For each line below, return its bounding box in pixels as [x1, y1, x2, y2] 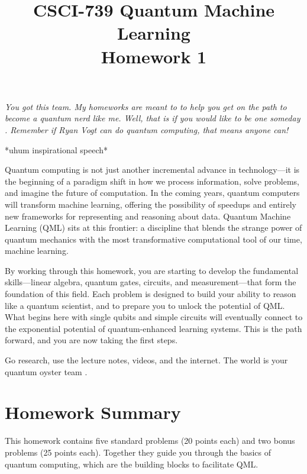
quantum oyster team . [5, 365, 88, 378]
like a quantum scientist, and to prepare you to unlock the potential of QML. [5, 299, 285, 311]
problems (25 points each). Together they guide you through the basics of [5, 446, 271, 458]
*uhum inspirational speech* [5, 143, 108, 156]
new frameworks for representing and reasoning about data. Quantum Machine [5, 209, 291, 222]
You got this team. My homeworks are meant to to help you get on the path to [5, 100, 287, 112]
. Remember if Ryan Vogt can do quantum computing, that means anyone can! [5, 123, 289, 136]
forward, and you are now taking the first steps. [5, 334, 178, 346]
